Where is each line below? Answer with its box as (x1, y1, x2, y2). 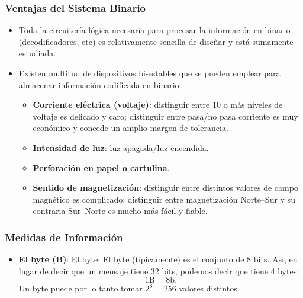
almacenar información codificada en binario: (18, 78, 182, 91)
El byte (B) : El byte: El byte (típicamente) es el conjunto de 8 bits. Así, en (18, 253, 298, 265)
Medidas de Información (5, 229, 123, 244)
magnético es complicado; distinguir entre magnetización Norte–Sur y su (33, 193, 295, 205)
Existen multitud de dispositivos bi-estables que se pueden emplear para (18, 67, 281, 79)
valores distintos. (179, 282, 240, 294)
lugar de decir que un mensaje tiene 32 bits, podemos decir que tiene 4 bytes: (18, 264, 299, 277)
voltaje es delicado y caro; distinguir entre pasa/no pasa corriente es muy (33, 110, 298, 122)
